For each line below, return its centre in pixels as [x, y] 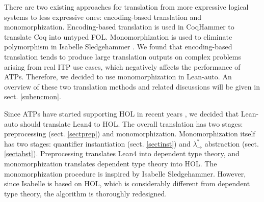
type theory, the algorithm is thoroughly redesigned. [86, 193]
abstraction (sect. [232, 143]
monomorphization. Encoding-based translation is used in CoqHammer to [119, 27]
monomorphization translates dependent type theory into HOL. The [111, 163]
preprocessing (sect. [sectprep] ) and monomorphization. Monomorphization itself [130, 134]
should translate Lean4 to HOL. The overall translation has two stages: [131, 123]
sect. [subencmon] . [33, 96]
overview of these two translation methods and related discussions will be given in [132, 86]
